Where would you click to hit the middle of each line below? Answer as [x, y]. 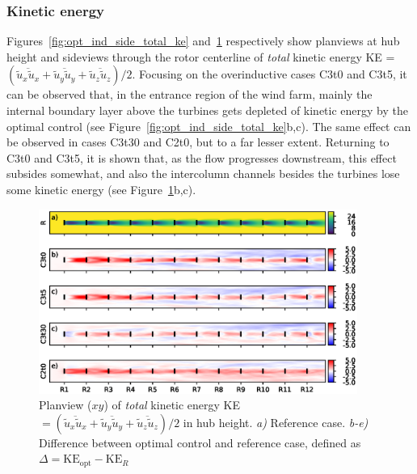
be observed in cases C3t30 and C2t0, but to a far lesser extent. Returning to [198, 142]
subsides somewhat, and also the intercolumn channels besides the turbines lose [203, 174]
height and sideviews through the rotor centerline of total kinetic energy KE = [201, 56]
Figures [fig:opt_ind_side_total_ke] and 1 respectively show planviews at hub [203, 41]
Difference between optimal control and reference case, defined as [200, 442]
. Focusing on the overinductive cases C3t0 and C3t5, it [270, 74]
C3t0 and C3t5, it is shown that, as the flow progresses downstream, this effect [202, 157]
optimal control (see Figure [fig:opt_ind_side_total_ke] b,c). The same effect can [209, 126]
